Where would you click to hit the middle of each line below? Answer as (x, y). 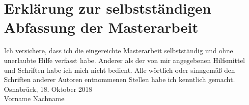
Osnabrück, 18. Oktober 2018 (48, 89)
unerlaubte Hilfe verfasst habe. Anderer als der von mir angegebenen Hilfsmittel (124, 60)
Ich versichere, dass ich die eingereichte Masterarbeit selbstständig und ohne (119, 51)
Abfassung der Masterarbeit (101, 27)
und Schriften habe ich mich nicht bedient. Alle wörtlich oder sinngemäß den (120, 70)
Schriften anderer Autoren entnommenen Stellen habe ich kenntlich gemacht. (120, 79)
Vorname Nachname (34, 98)
